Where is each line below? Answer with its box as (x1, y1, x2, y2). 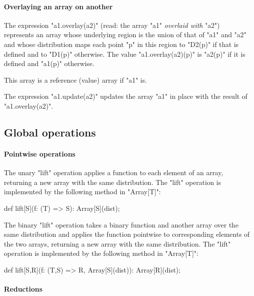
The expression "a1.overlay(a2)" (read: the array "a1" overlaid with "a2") (4, 20, 220, 30)
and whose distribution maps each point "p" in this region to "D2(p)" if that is (4, 39, 239, 49)
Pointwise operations (4, 148, 75, 159)
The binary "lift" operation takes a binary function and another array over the (4, 219, 239, 229)
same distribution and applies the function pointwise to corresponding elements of (4, 229, 250, 239)
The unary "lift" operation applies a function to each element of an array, (4, 167, 223, 178)
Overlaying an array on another (4, 1, 113, 11)
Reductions (4, 284, 43, 294)
